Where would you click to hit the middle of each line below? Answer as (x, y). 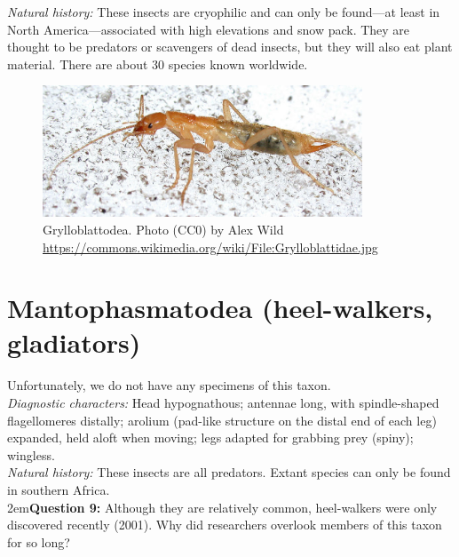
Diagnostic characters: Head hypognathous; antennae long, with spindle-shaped (223, 402)
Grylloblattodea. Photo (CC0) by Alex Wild (163, 229)
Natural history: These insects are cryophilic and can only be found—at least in (224, 12)
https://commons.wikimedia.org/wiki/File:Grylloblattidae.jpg (210, 247)
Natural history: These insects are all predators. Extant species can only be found (229, 472)
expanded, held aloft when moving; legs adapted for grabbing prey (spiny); (210, 438)
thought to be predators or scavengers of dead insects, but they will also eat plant (230, 47)
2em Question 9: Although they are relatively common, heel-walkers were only (222, 507)
